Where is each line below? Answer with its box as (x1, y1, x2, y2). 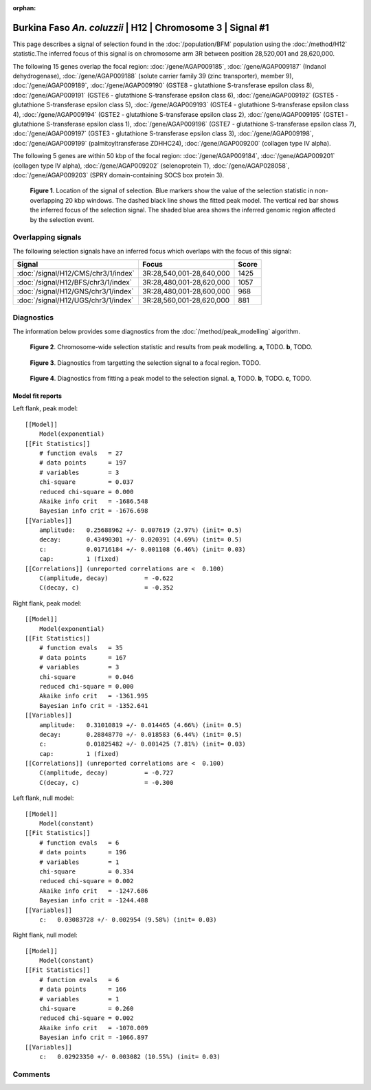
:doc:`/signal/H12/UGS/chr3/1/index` (16, 296, 134, 305)
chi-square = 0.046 (38, 673, 134, 680)
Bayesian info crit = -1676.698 (38, 507, 148, 515)
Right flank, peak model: (12, 599, 82, 608)
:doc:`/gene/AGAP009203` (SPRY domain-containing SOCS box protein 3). (12, 170, 225, 179)
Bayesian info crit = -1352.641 (38, 702, 148, 709)
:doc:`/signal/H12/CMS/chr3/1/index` (16, 269, 135, 278)
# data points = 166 (38, 986, 127, 993)
